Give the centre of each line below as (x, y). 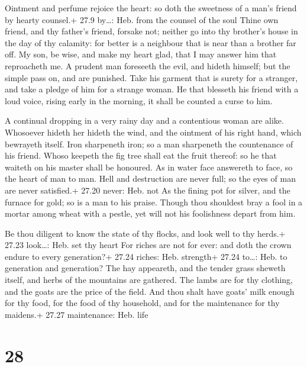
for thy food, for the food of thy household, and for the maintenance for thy (142, 303)
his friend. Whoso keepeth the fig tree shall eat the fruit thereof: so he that (141, 155)
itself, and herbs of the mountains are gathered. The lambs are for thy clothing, (149, 280)
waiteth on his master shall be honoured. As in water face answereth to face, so (149, 167)
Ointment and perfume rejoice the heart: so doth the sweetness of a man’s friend (151, 8)
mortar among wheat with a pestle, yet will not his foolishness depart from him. (150, 213)
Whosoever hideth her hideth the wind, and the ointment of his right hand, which (153, 132)
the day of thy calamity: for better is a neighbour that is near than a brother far (151, 42)
